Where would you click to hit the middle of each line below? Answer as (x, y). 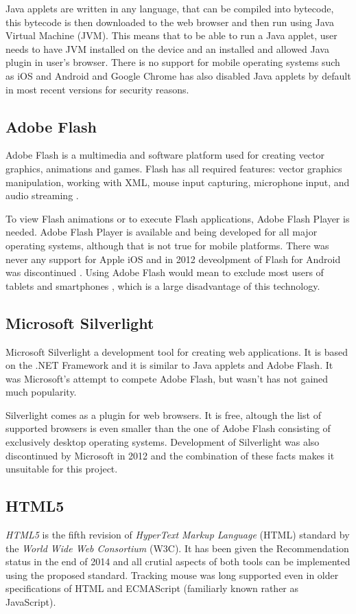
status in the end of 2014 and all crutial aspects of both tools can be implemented (178, 561)
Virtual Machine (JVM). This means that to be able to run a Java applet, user (171, 35)
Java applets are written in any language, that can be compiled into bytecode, (170, 8)
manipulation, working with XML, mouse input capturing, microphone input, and (178, 182)
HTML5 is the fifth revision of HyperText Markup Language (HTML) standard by (178, 535)
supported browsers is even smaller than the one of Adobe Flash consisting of (168, 428)
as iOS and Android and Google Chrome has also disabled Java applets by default (178, 75)
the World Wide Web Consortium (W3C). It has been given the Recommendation (177, 548)
